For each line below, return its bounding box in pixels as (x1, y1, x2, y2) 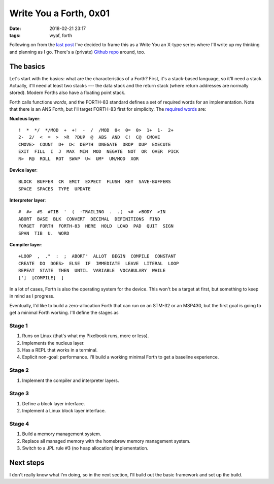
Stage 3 (9, 390, 29, 397)
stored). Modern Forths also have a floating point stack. (9, 89, 126, 96)
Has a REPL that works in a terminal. (22, 347, 98, 353)
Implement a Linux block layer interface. (22, 408, 106, 414)
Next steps (9, 458, 45, 467)
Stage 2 (9, 367, 29, 374)
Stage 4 (9, 420, 29, 427)
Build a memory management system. (22, 431, 101, 437)
